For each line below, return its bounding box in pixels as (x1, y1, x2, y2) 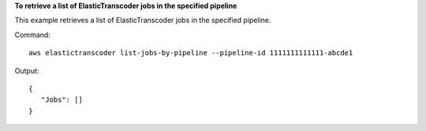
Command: (14, 30, 50, 39)
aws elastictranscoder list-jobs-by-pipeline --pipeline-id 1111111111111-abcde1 (28, 48, 353, 58)
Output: (14, 65, 39, 75)
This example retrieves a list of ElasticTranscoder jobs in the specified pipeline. (14, 16, 271, 25)
